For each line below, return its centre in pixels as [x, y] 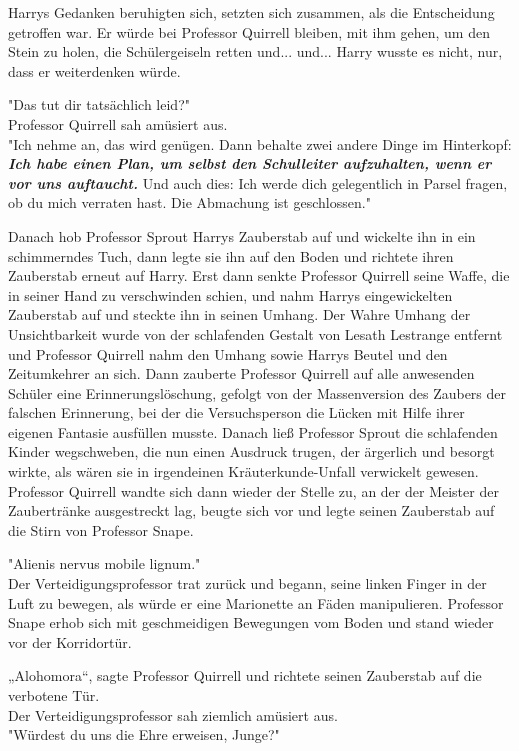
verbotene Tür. [54, 695]
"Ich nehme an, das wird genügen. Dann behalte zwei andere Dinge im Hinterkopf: [260, 143]
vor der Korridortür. [70, 641]
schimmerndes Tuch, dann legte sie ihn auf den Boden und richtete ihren [231, 255]
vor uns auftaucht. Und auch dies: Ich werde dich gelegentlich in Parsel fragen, [258, 182]
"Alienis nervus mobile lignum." [104, 563]
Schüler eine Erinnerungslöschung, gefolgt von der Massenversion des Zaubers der [257, 392]
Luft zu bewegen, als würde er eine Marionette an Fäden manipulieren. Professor [256, 602]
